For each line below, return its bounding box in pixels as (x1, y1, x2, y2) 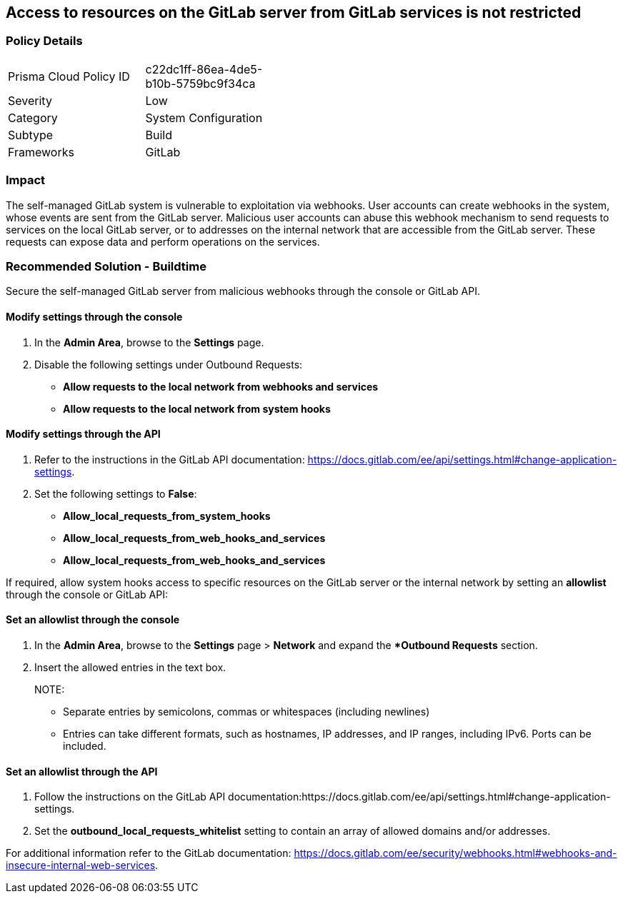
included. (63, 739, 106, 752)
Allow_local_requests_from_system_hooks (63, 509, 271, 522)
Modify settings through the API (6, 428, 161, 441)
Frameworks (8, 144, 74, 159)
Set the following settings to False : (34, 487, 197, 500)
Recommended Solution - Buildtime (6, 258, 206, 273)
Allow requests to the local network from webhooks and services (63, 380, 379, 393)
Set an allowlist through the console (6, 613, 180, 626)
